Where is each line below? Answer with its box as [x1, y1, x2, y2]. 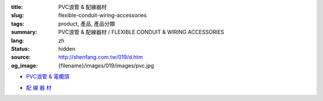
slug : [11, 12, 24, 19]
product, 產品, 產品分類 [58, 20, 115, 27]
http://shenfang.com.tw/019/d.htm [58, 54, 143, 61]
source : [11, 54, 31, 61]
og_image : [11, 62, 38, 69]
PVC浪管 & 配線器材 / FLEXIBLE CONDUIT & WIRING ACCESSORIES [58, 29, 224, 36]
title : [11, 4, 23, 10]
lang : [11, 36, 25, 44]
